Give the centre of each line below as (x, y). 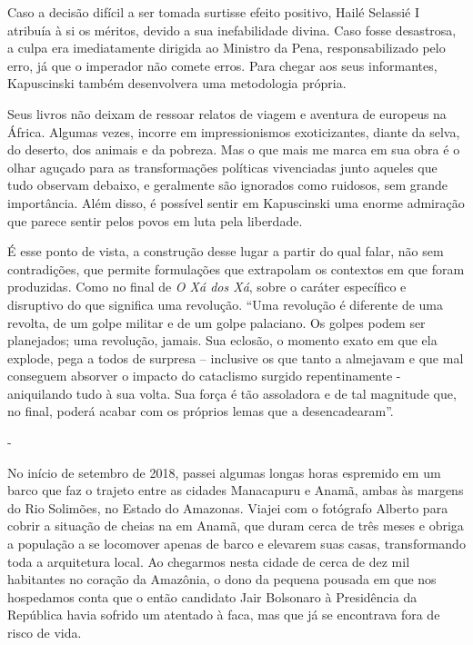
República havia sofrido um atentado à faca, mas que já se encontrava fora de (224, 615)
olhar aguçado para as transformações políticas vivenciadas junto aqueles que (222, 167)
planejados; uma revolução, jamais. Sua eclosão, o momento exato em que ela (222, 340)
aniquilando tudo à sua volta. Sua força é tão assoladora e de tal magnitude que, (232, 393)
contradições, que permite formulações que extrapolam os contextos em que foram (236, 268)
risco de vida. (45, 632)
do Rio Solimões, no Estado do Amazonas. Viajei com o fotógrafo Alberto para (228, 507)
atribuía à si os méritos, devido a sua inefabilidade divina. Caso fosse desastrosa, (232, 30)
